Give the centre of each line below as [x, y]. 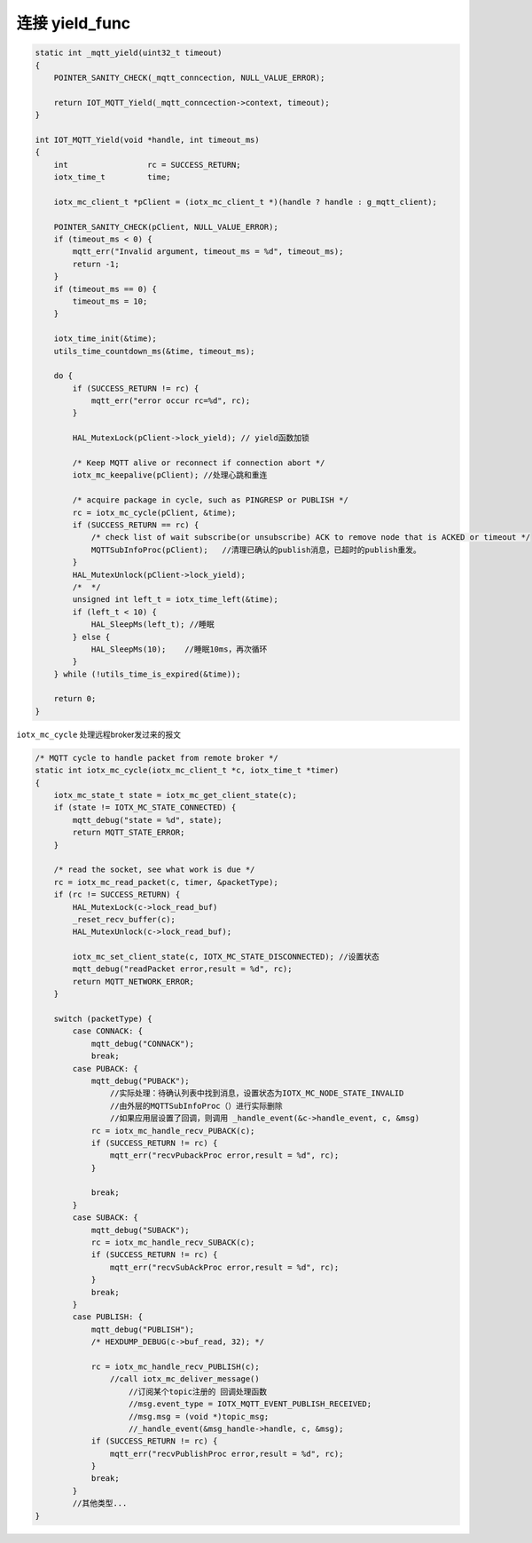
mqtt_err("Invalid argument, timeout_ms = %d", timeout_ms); [208, 252]
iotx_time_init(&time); [105, 339]
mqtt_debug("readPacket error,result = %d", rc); [182, 969]
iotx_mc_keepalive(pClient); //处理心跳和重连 [170, 475]
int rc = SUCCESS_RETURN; [147, 165]
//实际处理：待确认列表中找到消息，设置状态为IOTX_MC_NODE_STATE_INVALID [257, 1093]
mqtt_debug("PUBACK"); [140, 1080]
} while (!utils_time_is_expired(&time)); [147, 674]
